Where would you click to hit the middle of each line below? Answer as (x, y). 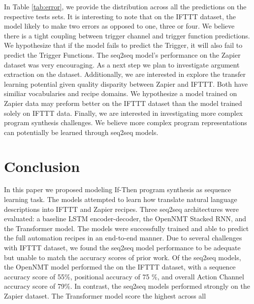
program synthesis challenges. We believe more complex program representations (126, 122)
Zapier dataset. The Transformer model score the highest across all (105, 295)
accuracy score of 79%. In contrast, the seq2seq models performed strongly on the (127, 286)
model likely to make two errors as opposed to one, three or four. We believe (119, 26)
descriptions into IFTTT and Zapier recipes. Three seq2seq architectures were (121, 209)
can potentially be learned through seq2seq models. (81, 132)
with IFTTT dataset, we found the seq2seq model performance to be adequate (122, 247)
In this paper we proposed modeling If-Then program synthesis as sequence (118, 189)
